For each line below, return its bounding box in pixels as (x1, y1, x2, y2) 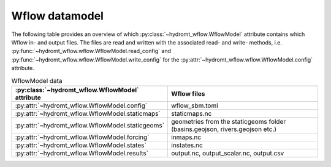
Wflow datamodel (11, 9, 104, 23)
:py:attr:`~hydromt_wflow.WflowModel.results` (15, 149, 148, 157)
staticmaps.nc (171, 109, 212, 118)
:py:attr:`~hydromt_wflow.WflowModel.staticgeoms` (15, 121, 165, 129)
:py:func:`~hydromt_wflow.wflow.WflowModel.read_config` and (11, 48, 172, 55)
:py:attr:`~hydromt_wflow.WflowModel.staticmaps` (15, 109, 161, 118)
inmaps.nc (171, 133, 202, 141)
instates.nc (171, 141, 204, 149)
